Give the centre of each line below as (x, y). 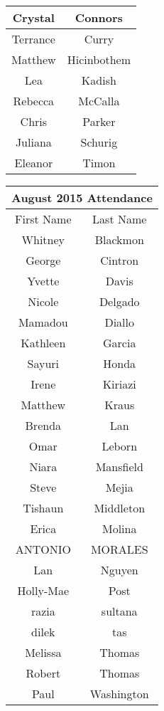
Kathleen (43, 343)
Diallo (120, 322)
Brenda (43, 425)
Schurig (99, 142)
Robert (43, 673)
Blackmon (119, 239)
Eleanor (34, 163)
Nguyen (119, 570)
